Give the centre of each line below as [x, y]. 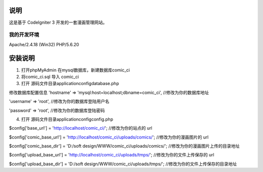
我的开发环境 [24, 35]
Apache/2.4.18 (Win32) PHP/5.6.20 [44, 44]
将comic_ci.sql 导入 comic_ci [50, 77]
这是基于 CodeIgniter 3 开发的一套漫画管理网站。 [58, 22]
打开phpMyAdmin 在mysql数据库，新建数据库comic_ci [75, 70]
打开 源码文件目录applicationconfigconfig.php [67, 119]
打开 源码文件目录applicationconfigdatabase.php [70, 84]
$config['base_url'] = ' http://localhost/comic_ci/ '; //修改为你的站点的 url [81, 128]
